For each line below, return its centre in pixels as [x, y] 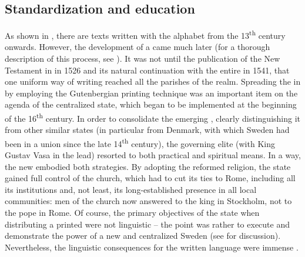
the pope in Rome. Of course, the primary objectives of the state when [132, 213]
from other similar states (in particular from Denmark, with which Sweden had [147, 130]
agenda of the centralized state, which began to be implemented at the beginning [151, 104]
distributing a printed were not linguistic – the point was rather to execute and [148, 224]
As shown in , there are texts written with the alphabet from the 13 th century [145, 34]
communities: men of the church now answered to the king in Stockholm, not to [148, 201]
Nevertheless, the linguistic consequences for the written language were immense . [152, 247]
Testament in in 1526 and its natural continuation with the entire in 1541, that [147, 70]
